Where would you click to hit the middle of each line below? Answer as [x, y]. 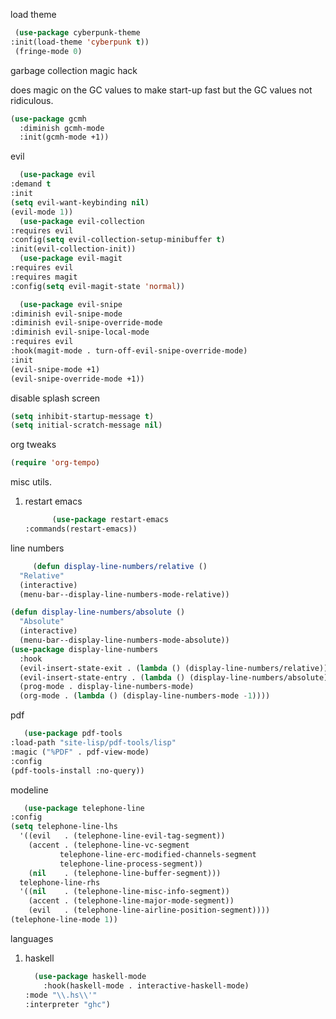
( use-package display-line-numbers [84, 649]
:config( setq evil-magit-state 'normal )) [98, 286]
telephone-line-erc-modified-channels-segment [158, 854]
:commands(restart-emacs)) [81, 529]
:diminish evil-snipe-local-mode [80, 332]
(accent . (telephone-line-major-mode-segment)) [131, 901]
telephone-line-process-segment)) [131, 864]
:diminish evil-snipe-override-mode [86, 323]
